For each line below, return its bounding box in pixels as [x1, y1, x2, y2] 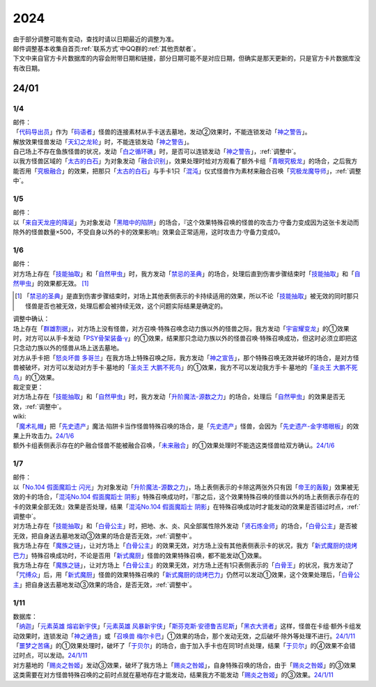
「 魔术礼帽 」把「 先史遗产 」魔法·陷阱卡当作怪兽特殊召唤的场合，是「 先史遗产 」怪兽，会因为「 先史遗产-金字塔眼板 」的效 [13, 422, 359, 430]
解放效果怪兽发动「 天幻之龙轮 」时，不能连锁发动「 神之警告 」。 [13, 137, 193, 146]
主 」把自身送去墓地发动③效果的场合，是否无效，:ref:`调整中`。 [13, 580, 196, 589]
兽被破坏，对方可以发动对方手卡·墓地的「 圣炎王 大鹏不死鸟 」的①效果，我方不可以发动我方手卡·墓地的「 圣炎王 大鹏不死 [13, 363, 358, 372]
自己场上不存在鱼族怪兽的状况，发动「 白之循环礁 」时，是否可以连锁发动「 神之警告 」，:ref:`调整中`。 [13, 147, 300, 156]
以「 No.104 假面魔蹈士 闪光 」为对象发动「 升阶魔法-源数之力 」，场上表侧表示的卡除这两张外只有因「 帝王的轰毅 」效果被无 [13, 483, 359, 491]
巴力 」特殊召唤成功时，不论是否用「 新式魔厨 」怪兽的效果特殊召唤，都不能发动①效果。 [13, 551, 266, 559]
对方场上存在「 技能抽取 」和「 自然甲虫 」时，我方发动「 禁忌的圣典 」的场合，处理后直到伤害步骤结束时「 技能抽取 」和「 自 [13, 269, 361, 278]
